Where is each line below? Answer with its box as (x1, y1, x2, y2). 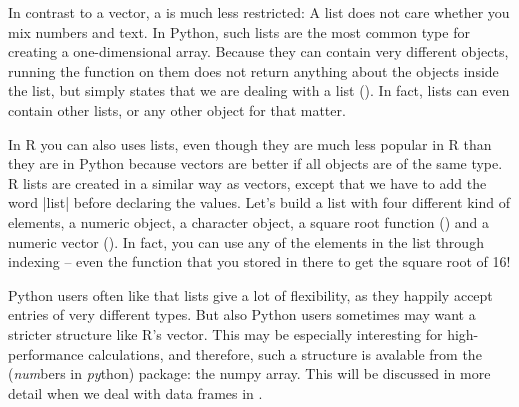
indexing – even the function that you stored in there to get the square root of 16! (8, 251, 511, 272)
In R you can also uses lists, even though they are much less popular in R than (8, 133, 492, 154)
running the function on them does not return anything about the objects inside (8, 60, 499, 81)
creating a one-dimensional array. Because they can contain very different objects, (8, 41, 509, 62)
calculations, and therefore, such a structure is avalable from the (88, 343, 482, 364)
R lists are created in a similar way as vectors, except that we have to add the (8, 172, 487, 193)
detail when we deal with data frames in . (8, 382, 263, 403)
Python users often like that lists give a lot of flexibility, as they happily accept (8, 284, 493, 305)
